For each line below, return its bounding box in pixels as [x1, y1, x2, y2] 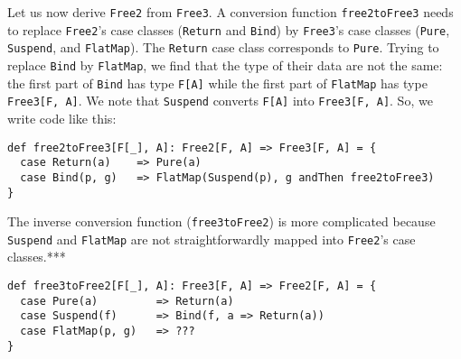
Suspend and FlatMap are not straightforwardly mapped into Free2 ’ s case [7, 229, 416, 248]
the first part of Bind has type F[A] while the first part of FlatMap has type [7, 73, 428, 92]
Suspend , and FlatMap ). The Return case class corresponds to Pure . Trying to [7, 38, 439, 57]
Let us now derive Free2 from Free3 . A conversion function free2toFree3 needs [7, 3, 454, 21]
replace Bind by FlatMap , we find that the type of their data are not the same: [7, 55, 443, 74]
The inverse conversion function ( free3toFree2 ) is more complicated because [7, 212, 436, 231]
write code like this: [7, 108, 117, 127]
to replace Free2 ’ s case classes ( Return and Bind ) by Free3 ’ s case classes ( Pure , [7, 20, 450, 39]
